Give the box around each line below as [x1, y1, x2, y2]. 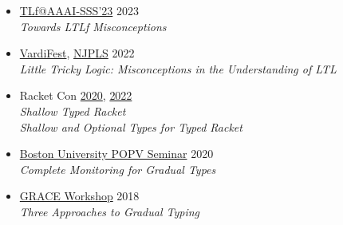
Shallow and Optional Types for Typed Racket [19, 118, 242, 135]
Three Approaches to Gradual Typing [19, 203, 200, 219]
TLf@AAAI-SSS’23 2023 [19, 2, 139, 18]
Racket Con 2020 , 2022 [19, 87, 132, 104]
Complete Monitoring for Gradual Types [19, 160, 216, 177]
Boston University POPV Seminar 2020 [19, 145, 214, 162]
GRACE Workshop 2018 [19, 187, 140, 204]
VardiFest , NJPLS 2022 [19, 45, 135, 61]
